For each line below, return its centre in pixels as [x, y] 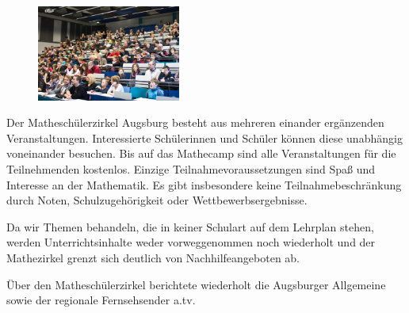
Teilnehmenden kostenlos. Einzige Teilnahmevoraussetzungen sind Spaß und [191, 168]
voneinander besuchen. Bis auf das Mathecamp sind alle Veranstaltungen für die [201, 153]
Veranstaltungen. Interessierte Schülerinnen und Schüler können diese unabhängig [204, 137]
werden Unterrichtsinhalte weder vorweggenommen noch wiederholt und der [191, 242]
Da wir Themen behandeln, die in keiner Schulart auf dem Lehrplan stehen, [190, 226]
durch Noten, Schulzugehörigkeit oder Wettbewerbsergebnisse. [157, 200]
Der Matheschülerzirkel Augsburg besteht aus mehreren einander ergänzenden [195, 122]
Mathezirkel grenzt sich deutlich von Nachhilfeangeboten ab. [153, 257]
